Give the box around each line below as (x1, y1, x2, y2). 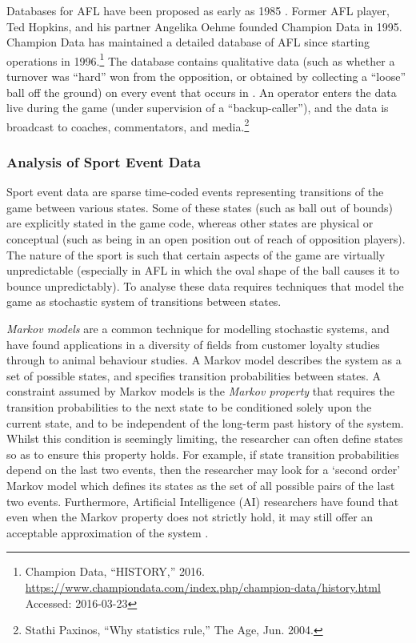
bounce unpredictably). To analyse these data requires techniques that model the (6, 277, 404, 294)
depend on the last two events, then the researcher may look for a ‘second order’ (6, 461, 401, 478)
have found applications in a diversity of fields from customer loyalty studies (6, 336, 380, 352)
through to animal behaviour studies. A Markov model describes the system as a (6, 352, 402, 368)
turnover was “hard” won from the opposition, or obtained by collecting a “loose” (6, 68, 406, 85)
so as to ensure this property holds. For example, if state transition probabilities (6, 445, 399, 462)
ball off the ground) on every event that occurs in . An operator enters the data (6, 83, 397, 100)
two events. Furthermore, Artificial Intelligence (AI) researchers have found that (6, 492, 399, 509)
